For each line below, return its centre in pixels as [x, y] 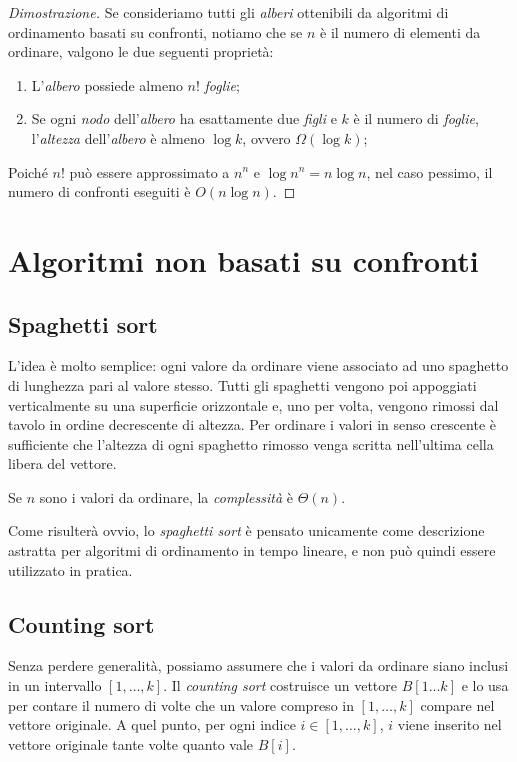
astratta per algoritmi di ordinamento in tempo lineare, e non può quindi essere [252, 550]
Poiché [28, 171]
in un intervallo [55, 685]
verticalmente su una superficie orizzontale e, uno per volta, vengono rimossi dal [253, 404]
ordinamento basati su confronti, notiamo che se [155, 31]
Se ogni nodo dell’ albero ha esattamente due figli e [184, 118]
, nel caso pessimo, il [429, 171]
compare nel [457, 704]
